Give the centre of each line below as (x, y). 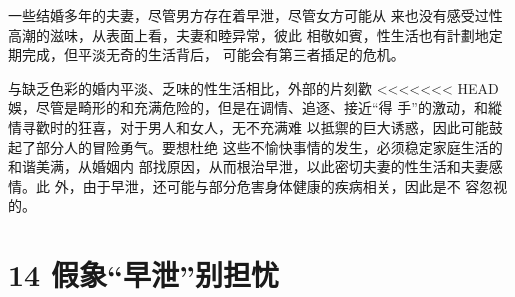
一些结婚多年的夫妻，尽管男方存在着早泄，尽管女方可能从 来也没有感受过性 (255, 15)
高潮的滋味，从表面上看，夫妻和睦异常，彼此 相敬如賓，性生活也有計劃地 (248, 34)
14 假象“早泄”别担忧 (143, 274)
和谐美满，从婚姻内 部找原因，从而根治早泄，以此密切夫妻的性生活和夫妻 (248, 166)
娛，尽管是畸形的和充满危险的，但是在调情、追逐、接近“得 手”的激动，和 (248, 107)
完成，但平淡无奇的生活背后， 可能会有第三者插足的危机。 (213, 54)
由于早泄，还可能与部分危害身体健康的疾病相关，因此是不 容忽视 (295, 185)
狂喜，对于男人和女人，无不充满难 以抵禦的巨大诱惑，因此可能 (283, 126)
